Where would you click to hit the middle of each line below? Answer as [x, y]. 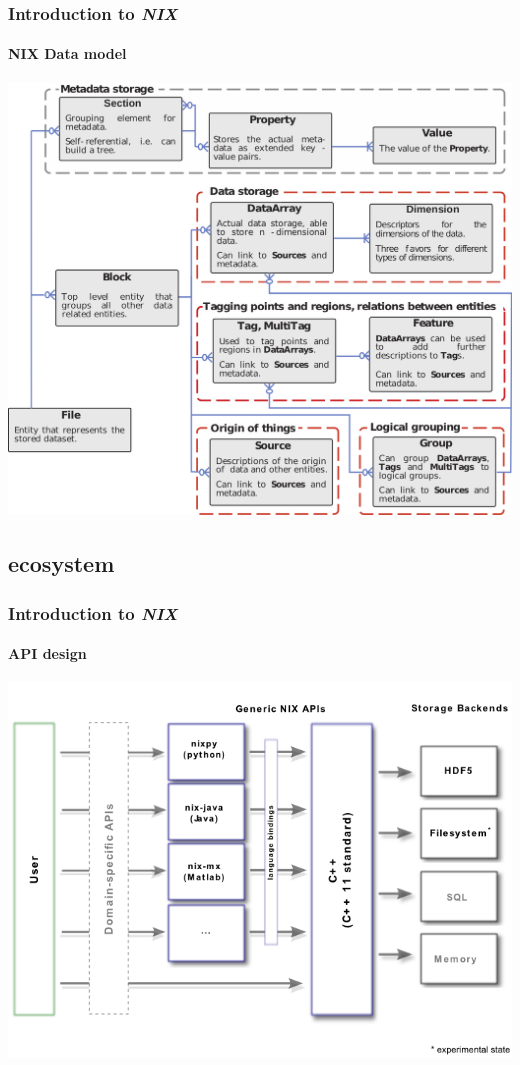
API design [47, 653]
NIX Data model [67, 53]
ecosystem [61, 563]
